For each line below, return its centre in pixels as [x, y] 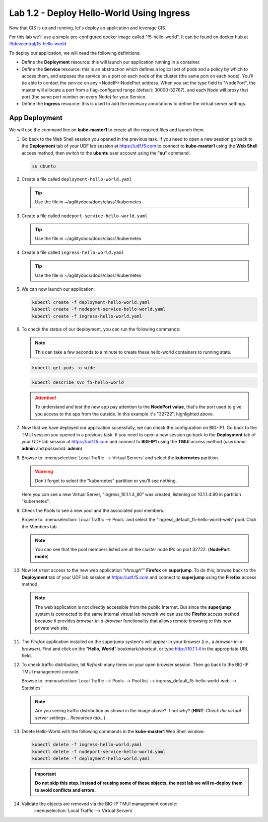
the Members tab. [40, 526]
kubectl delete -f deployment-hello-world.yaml [91, 758]
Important [46, 774]
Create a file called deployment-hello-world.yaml [77, 179]
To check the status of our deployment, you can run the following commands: [101, 329]
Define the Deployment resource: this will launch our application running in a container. [111, 62]
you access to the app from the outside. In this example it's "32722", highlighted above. [125, 414]
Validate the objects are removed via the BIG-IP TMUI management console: [100, 804]
